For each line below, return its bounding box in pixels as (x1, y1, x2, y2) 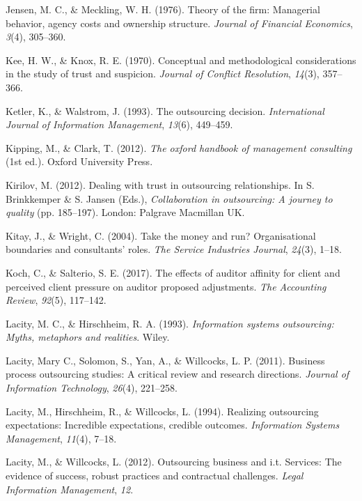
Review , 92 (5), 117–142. (6, 293, 107, 307)
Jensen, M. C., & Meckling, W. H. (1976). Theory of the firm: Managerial (6, 2, 320, 16)
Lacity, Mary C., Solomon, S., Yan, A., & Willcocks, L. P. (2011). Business (6, 353, 325, 367)
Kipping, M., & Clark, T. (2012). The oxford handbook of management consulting (6, 140, 352, 155)
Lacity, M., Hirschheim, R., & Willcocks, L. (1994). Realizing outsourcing (6, 403, 319, 418)
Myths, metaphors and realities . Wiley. (6, 330, 170, 344)
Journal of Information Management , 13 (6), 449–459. (6, 117, 233, 132)
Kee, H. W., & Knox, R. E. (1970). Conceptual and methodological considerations (6, 52, 356, 67)
